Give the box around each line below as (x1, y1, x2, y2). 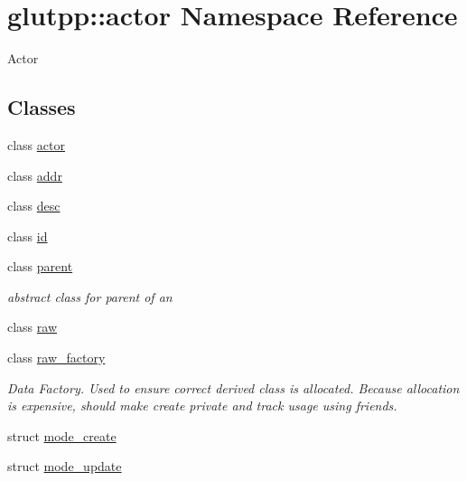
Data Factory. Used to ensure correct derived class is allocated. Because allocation (7, 378, 460, 397)
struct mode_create (7, 426, 117, 445)
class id (7, 226, 48, 245)
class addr (7, 165, 62, 184)
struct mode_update (7, 457, 122, 476)
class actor (7, 135, 65, 154)
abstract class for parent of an (7, 287, 173, 306)
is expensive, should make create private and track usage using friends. (7, 396, 397, 415)
